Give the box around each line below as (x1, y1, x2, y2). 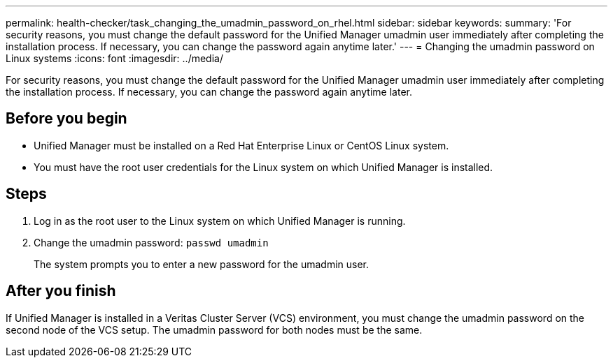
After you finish (6, 282, 116, 300)
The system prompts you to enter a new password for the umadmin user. (34, 258, 369, 270)
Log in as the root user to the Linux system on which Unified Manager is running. (34, 214, 406, 227)
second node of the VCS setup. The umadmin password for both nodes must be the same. (6, 323, 423, 336)
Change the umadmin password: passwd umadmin (34, 236, 269, 249)
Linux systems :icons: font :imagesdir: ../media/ (6, 52, 223, 64)
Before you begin (6, 110, 127, 128)
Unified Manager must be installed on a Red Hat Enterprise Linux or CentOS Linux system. (34, 139, 449, 151)
